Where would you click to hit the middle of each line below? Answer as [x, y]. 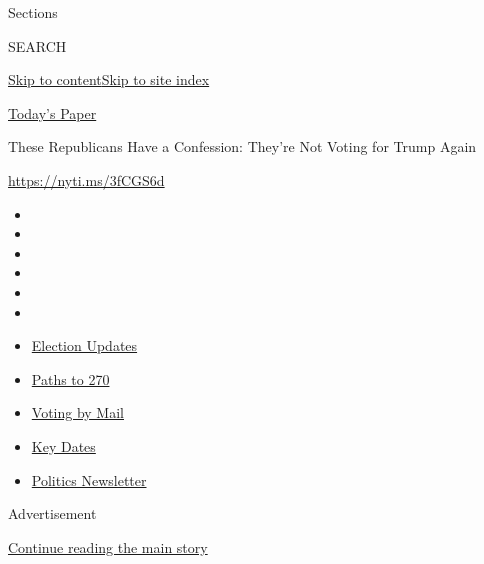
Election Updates [84, 345]
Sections [33, 12]
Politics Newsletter [89, 479]
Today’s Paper [52, 112]
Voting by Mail [77, 412]
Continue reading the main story [108, 546]
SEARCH [37, 45]
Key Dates [63, 445]
